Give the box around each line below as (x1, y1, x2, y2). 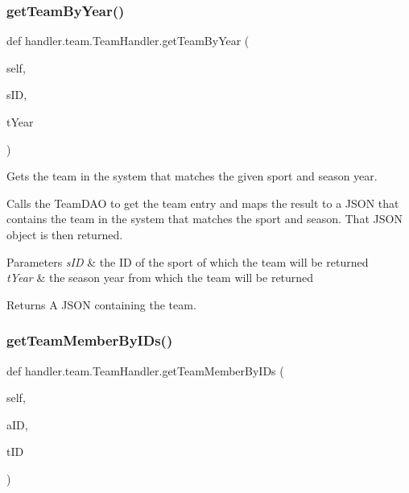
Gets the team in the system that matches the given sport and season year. (6, 168, 378, 184)
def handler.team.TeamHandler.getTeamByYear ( (6, 32, 250, 49)
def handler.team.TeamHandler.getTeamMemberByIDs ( (6, 362, 284, 379)
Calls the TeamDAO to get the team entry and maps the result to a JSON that (6, 194, 399, 211)
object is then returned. (6, 226, 123, 242)
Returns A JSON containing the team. (6, 296, 196, 313)
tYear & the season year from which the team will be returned (6, 269, 314, 286)
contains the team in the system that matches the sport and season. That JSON (6, 210, 403, 227)
